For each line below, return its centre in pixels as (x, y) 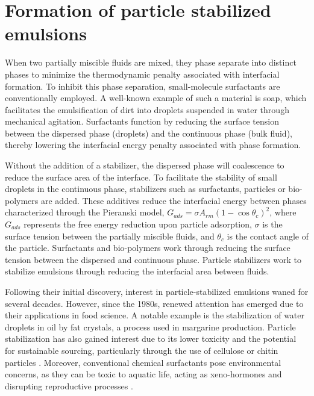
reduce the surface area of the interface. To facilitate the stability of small (141, 177)
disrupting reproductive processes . (69, 385)
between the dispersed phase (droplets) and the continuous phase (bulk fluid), (149, 133)
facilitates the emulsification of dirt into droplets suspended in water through (147, 109)
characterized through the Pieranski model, (85, 212)
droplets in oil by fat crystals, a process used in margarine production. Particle (150, 326)
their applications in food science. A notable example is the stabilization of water (155, 315)
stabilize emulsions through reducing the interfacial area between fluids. (137, 271)
